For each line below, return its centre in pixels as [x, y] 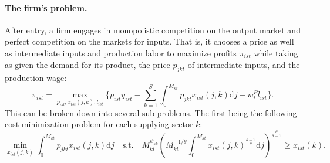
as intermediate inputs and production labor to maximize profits [121, 52]
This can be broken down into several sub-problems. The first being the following [151, 112]
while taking [276, 52]
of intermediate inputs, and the [244, 64]
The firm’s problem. [46, 7]
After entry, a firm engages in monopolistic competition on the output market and [153, 30]
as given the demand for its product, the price [87, 64]
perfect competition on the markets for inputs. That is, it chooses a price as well [149, 41]
